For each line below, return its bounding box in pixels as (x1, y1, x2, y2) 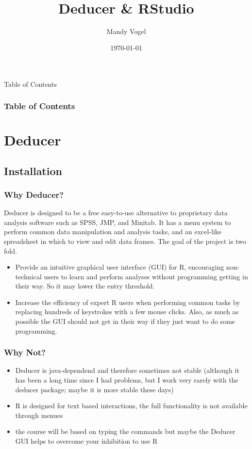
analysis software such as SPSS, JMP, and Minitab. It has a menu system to (4, 217, 231, 227)
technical (15, 271, 42, 281)
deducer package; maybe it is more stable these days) (15, 384, 174, 394)
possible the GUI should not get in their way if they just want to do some (15, 316, 235, 326)
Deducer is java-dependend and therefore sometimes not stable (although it (15, 365, 239, 375)
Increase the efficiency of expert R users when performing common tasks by (15, 297, 240, 307)
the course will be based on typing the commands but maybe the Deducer (15, 426, 235, 436)
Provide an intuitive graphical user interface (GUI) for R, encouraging (15, 262, 224, 272)
